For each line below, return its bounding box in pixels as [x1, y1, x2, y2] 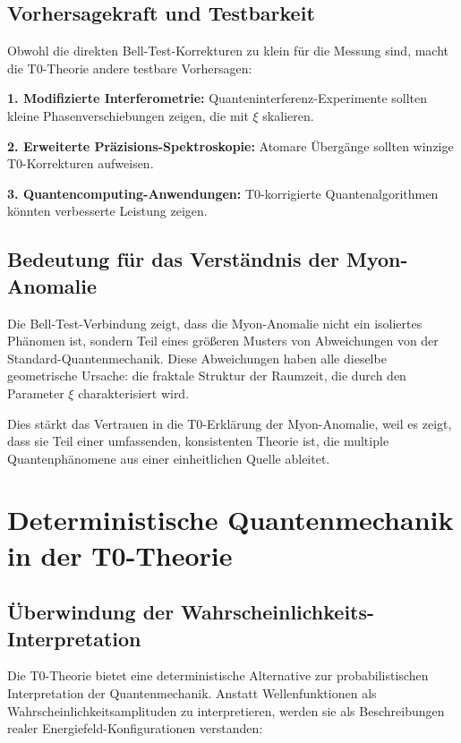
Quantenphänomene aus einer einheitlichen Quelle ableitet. [7, 448, 330, 467]
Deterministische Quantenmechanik [7, 501, 454, 538]
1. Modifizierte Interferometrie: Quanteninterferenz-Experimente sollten [7, 89, 428, 107]
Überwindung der [7, 598, 175, 626]
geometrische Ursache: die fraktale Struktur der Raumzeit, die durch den [7, 366, 406, 385]
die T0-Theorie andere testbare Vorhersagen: [7, 58, 252, 77]
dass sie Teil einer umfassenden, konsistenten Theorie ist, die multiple [7, 431, 389, 450]
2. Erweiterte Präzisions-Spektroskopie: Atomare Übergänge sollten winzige [7, 136, 454, 155]
